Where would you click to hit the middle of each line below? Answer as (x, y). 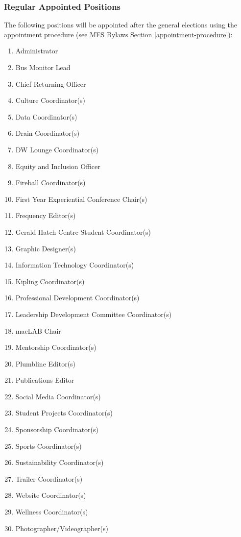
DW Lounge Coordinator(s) (57, 149)
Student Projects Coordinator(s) (64, 413)
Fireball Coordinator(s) (50, 183)
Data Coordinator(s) (46, 116)
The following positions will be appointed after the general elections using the (121, 25)
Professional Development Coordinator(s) (77, 298)
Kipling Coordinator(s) (50, 281)
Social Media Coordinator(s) (58, 396)
